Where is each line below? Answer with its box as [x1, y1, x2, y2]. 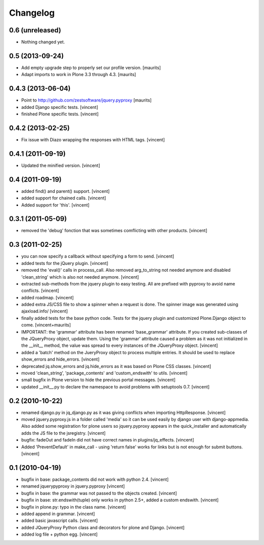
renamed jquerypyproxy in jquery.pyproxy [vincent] [21, 483, 125, 489]
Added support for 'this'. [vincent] [21, 202, 90, 208]
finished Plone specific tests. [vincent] [21, 111, 99, 117]
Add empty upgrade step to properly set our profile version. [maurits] [21, 64, 161, 71]
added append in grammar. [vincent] [21, 511, 95, 517]
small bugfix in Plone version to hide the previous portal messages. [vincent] [21, 377, 176, 383]
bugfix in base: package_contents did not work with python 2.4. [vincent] [21, 476, 169, 482]
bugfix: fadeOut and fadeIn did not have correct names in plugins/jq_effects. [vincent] [21, 437, 194, 443]
